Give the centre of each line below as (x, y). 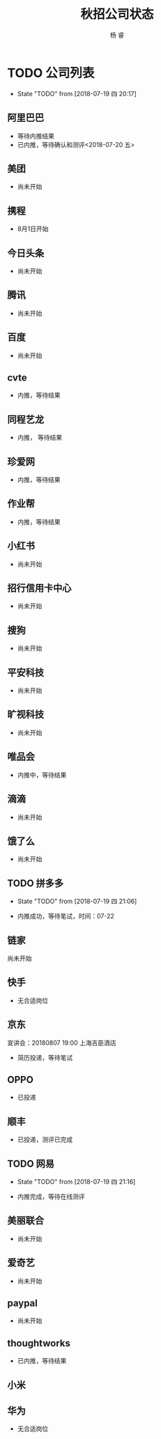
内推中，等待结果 (42, 775)
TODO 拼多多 (36, 883)
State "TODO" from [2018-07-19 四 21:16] (76, 1182)
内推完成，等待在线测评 (51, 1196)
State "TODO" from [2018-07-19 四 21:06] (77, 901)
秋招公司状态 (117, 14)
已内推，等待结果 (42, 1361)
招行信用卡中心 (39, 588)
